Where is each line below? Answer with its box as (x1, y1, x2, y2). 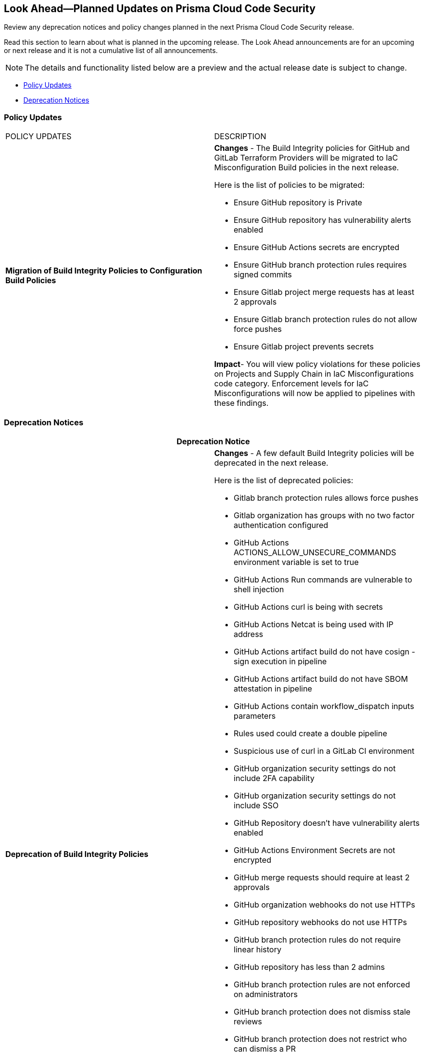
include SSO (234, 800, 279, 810)
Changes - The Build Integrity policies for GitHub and (214, 143, 410, 153)
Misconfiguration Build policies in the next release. (214, 163, 399, 173)
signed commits (234, 270, 292, 280)
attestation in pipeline (234, 683, 313, 693)
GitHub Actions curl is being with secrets (234, 601, 383, 612)
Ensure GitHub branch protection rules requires (234, 260, 407, 270)
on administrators (234, 989, 298, 999)
